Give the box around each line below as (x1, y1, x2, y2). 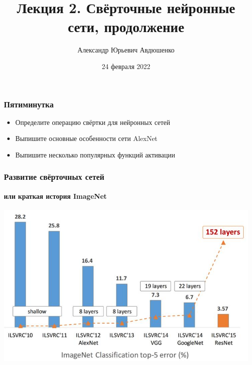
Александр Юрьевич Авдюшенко (78, 45, 174, 55)
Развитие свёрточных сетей (4, 170, 105, 182)
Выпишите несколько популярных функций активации (15, 149, 175, 159)
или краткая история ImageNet (4, 191, 107, 201)
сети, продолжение (67, 17, 185, 36)
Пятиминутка (4, 98, 54, 110)
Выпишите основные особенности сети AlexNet (15, 133, 157, 143)
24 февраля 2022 (102, 61, 150, 71)
